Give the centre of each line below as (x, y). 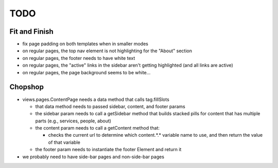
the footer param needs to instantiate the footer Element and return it (108, 150)
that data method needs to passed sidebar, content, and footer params (110, 106)
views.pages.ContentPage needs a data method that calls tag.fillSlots (96, 99)
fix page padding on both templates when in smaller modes (85, 44)
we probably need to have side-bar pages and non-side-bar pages (93, 157)
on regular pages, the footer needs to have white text (79, 58)
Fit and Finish (31, 31)
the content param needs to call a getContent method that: (97, 128)
